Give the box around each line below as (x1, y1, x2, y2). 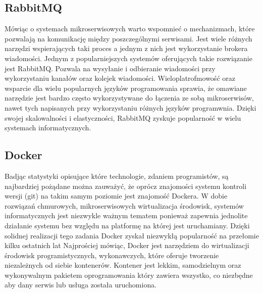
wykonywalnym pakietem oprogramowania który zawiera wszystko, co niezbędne (5, 269, 253, 280)
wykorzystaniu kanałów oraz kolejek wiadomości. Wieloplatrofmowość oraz (5, 73, 235, 83)
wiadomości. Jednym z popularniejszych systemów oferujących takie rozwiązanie (5, 53, 252, 63)
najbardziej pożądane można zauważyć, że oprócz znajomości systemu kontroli (5, 180, 247, 191)
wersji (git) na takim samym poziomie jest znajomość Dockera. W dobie (5, 190, 228, 201)
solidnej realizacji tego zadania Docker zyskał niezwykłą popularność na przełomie (5, 230, 259, 240)
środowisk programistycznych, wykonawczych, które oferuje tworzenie (5, 250, 219, 260)
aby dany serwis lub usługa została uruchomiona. (5, 279, 157, 290)
